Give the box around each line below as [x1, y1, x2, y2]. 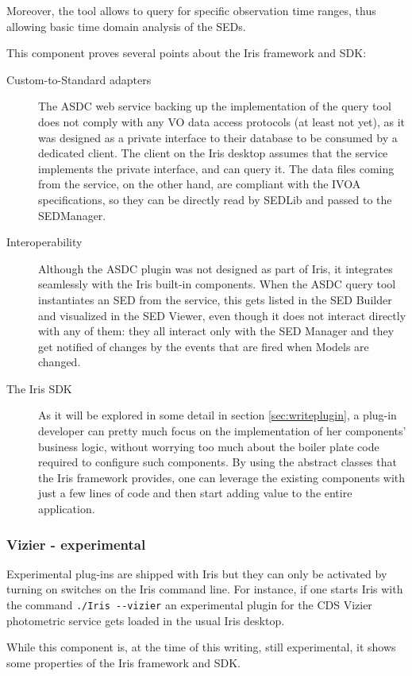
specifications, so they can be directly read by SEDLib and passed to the [38, 191, 392, 207]
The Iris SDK [6, 380, 72, 396]
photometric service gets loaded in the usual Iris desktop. [6, 612, 285, 628]
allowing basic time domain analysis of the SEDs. [6, 17, 246, 34]
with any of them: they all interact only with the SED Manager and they [38, 323, 395, 339]
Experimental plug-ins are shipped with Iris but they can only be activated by [6, 565, 387, 581]
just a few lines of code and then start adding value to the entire [38, 485, 352, 501]
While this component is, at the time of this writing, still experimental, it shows [6, 639, 396, 655]
